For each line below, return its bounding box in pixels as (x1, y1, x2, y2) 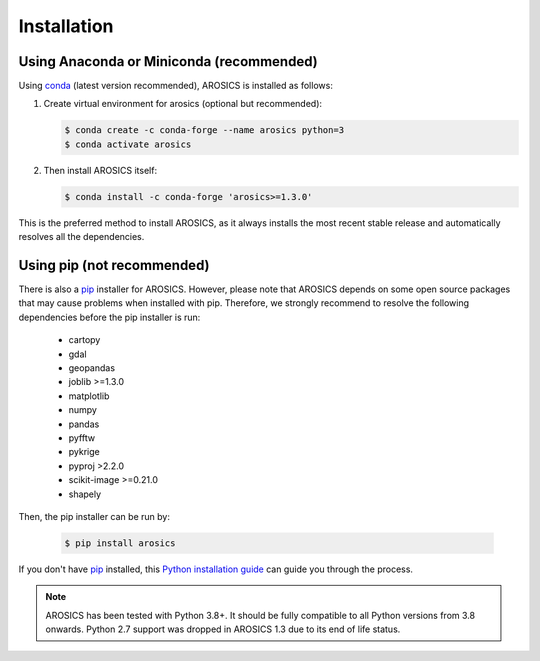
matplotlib (68, 390, 110, 402)
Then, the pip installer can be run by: (18, 510, 170, 522)
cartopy (68, 334, 101, 346)
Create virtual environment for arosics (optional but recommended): (43, 98, 323, 110)
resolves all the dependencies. (18, 231, 145, 243)
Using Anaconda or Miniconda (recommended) (18, 53, 319, 70)
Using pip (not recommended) (18, 256, 210, 274)
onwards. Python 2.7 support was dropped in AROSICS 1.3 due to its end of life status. (45, 623, 401, 635)
